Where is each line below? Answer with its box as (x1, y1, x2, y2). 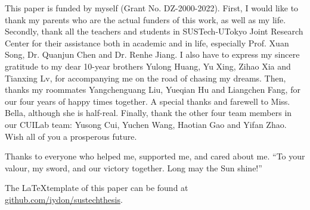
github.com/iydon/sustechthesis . (5, 193, 123, 205)
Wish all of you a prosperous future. (5, 130, 137, 142)
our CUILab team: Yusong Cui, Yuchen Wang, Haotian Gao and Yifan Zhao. (5, 118, 287, 130)
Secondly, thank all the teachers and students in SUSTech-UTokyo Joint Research (5, 25, 303, 37)
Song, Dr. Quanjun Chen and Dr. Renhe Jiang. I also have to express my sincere (5, 48, 300, 61)
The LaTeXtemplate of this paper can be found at (5, 181, 188, 194)
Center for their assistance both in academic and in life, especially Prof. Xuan (5, 36, 289, 49)
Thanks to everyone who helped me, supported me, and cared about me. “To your (5, 150, 305, 162)
